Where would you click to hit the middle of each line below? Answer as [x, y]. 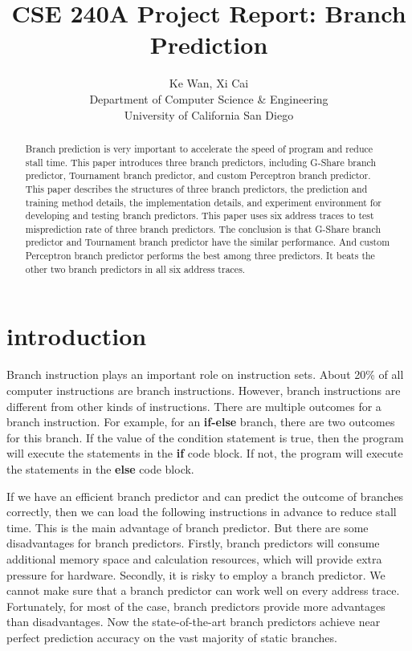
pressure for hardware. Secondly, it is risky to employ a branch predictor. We [196, 574]
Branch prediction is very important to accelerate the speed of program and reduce [199, 148]
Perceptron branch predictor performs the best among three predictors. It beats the [200, 256]
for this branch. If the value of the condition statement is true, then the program [205, 437]
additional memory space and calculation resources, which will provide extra [194, 558]
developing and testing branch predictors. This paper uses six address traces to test [200, 216]
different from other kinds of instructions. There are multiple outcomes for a [194, 406]
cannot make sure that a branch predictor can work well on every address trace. [203, 590]
